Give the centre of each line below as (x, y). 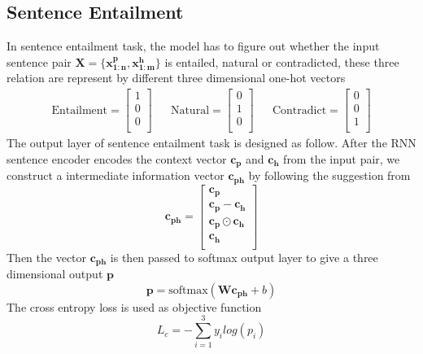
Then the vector (47, 257)
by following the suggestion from (329, 175)
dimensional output (55, 274)
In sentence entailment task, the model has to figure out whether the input (193, 46)
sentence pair (39, 61)
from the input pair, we (342, 158)
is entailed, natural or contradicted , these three (282, 61)
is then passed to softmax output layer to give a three (244, 257)
